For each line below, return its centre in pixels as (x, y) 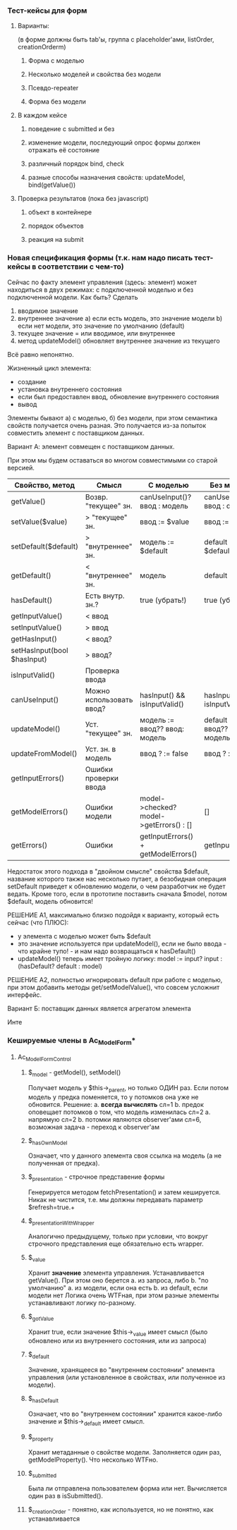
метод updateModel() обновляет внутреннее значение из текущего (119, 341)
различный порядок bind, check (76, 164)
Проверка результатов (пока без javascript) (83, 199)
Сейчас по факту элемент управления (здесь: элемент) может (102, 282)
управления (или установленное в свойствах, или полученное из (127, 1378)
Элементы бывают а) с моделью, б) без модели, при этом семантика (113, 417)
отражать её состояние (64, 150)
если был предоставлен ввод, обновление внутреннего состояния (118, 396)
